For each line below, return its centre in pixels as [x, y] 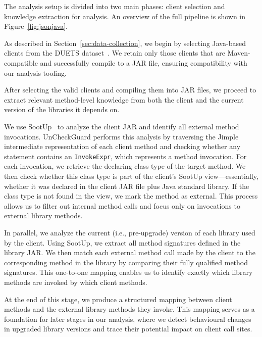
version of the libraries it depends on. [62, 109]
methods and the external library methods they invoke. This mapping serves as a [129, 309]
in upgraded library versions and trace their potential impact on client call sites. [128, 329]
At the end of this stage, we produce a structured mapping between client [118, 299]
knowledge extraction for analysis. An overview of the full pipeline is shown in [125, 16]
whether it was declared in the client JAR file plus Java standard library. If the [127, 186]
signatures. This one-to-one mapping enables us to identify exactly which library [128, 272]
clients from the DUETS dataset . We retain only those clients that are [115, 53]
